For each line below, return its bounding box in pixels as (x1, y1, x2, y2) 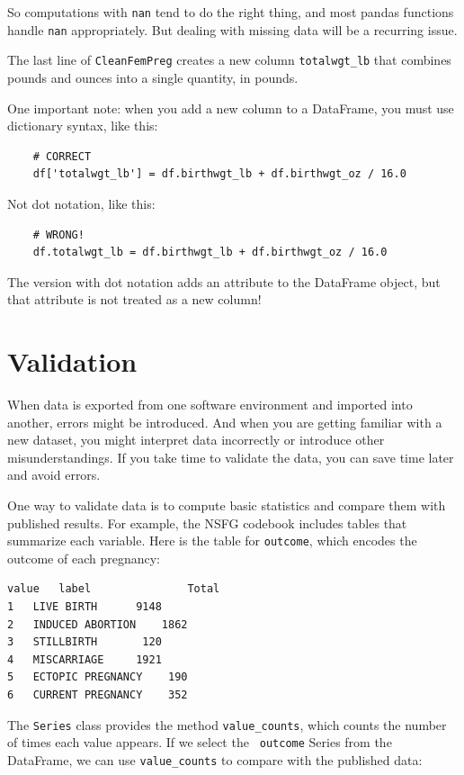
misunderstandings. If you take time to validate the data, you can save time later (7, 447, 454, 466)
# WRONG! (32, 228, 85, 241)
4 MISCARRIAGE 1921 (7, 653, 162, 666)
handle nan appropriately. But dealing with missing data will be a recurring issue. (7, 20, 458, 39)
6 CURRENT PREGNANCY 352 (7, 689, 188, 701)
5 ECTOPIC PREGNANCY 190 (7, 671, 188, 684)
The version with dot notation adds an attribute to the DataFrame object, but (7, 272, 441, 291)
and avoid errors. (7, 465, 101, 484)
